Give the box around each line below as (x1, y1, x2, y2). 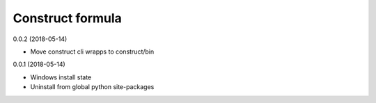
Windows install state (30, 73, 92, 81)
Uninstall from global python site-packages (30, 83, 155, 91)
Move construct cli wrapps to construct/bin (30, 47, 155, 56)
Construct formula (13, 10, 122, 26)
